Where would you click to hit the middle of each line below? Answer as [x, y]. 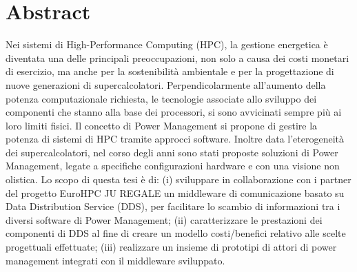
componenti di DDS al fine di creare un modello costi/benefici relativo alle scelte [176, 233]
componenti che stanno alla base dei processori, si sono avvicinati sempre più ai [174, 112]
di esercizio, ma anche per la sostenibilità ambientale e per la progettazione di [170, 71]
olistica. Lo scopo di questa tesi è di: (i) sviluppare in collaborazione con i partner [178, 179]
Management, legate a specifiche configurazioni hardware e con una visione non [173, 166]
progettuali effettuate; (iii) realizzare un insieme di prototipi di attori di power [171, 247]
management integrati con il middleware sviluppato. [115, 260]
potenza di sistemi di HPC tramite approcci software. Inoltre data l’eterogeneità [175, 139]
